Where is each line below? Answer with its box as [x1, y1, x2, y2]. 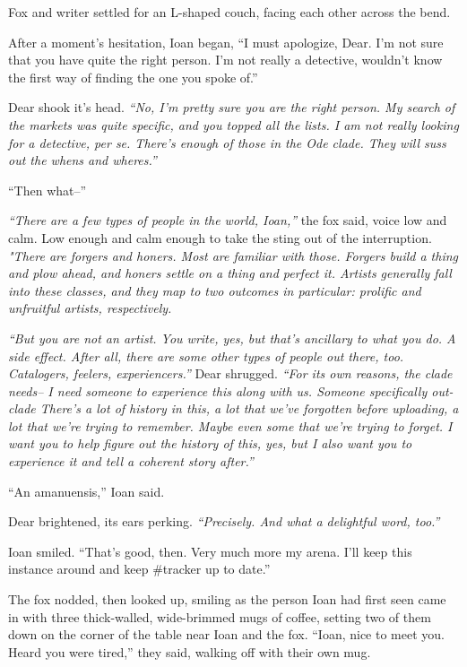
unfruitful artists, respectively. [8, 299, 172, 317]
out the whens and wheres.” [8, 151, 157, 169]
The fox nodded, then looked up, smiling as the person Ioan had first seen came [8, 590, 446, 609]
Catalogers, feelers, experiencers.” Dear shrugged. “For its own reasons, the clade [8, 364, 453, 383]
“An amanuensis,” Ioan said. [8, 481, 165, 500]
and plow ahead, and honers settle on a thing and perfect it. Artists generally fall [8, 264, 452, 282]
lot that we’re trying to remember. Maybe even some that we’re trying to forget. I [8, 416, 453, 435]
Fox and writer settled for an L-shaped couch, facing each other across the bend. [8, 3, 451, 21]
